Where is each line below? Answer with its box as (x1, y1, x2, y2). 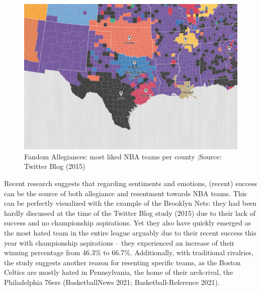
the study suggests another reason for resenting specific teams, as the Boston (4, 257, 241, 267)
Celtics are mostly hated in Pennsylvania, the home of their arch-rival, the (4, 267, 233, 277)
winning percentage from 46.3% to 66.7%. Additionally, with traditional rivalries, (4, 247, 253, 258)
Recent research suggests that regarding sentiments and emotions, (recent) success (4, 178, 257, 189)
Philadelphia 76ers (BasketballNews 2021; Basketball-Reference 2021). (4, 277, 220, 287)
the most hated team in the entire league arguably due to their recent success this (4, 227, 256, 238)
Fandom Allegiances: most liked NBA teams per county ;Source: (24, 151, 222, 161)
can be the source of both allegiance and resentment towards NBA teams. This (4, 188, 247, 198)
